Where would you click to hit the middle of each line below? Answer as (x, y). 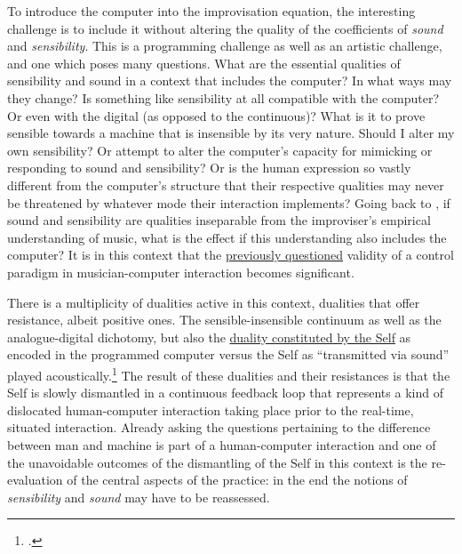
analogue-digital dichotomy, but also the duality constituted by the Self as (209, 337)
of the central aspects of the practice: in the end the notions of (237, 480)
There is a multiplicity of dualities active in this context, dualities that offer (214, 302)
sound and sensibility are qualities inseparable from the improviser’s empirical (219, 220)
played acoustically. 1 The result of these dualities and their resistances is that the (229, 373)
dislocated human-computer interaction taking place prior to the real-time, (211, 409)
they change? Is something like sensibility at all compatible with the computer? (223, 97)
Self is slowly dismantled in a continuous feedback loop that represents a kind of (225, 393)
